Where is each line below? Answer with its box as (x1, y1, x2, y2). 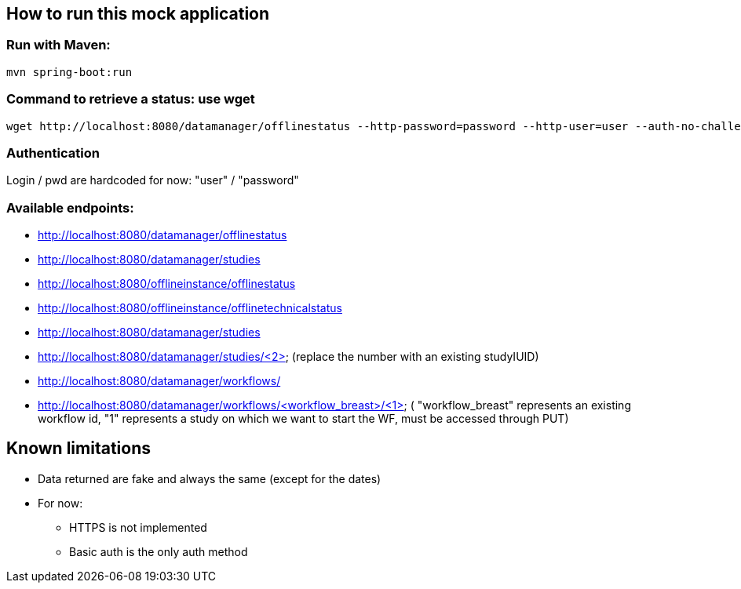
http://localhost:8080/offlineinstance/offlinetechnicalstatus (38, 301, 342, 315)
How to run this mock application (6, 4, 270, 24)
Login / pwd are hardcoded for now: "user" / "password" (6, 173, 299, 187)
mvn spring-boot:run (6, 65, 133, 78)
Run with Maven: (6, 37, 111, 53)
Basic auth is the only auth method (69, 544, 248, 558)
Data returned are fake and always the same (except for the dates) (38, 471, 381, 485)
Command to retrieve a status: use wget (6, 91, 255, 107)
